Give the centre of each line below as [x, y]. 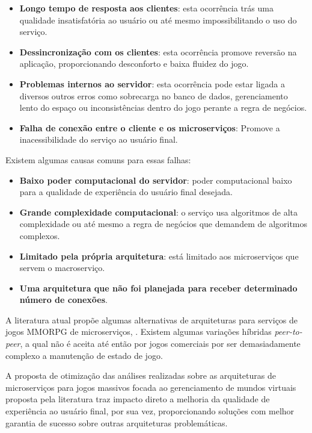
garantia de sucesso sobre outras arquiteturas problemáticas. [117, 422]
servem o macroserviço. [62, 268]
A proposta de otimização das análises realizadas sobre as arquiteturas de [141, 375]
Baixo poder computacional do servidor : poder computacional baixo [156, 180]
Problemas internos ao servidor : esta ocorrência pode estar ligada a [152, 83]
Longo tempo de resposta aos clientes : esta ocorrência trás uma [146, 8]
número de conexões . [63, 300]
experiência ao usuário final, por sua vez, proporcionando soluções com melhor [150, 411]
